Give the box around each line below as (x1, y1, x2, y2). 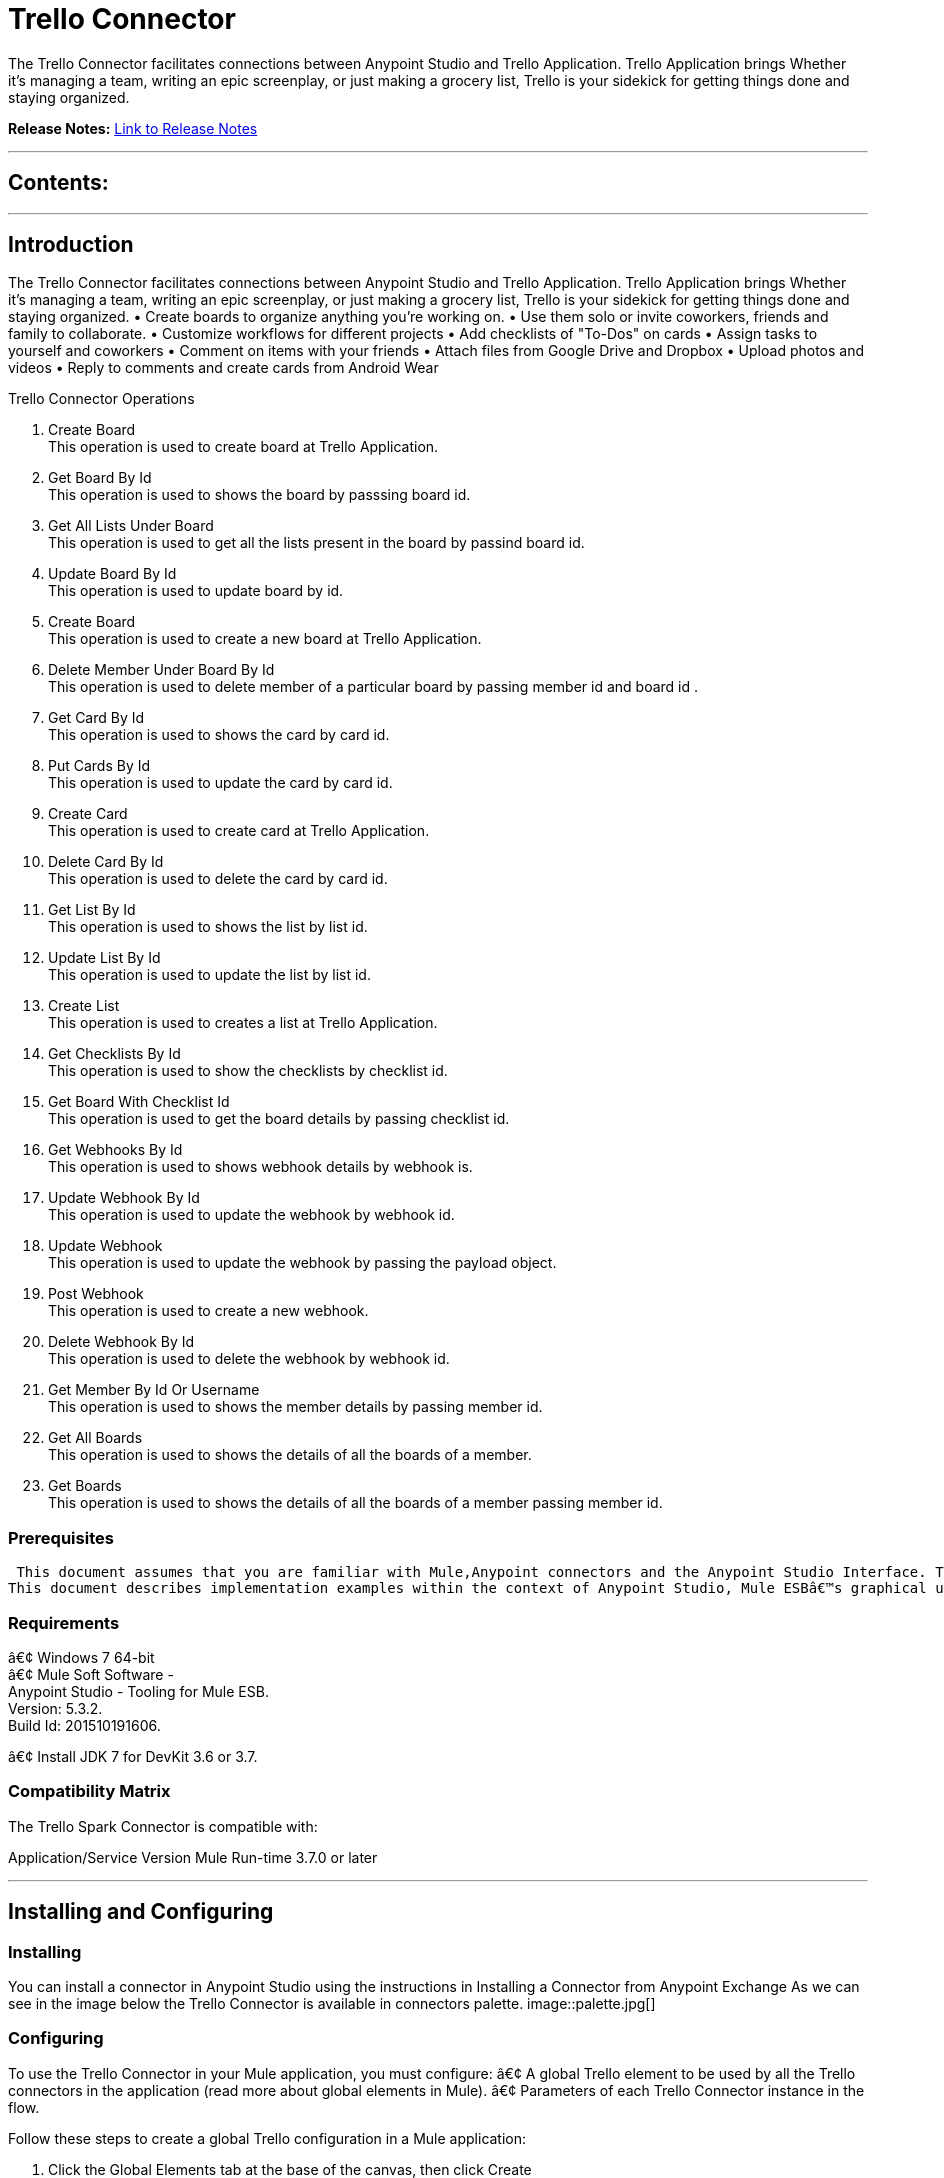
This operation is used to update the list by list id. (48, 966, 371, 984)
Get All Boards (48, 1429, 143, 1447)
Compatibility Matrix (8, 1781, 171, 1802)
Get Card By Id (48, 709, 145, 727)
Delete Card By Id (48, 853, 164, 871)
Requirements (8, 1612, 120, 1633)
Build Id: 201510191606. (8, 1716, 161, 1734)
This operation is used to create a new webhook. (48, 1302, 369, 1320)
